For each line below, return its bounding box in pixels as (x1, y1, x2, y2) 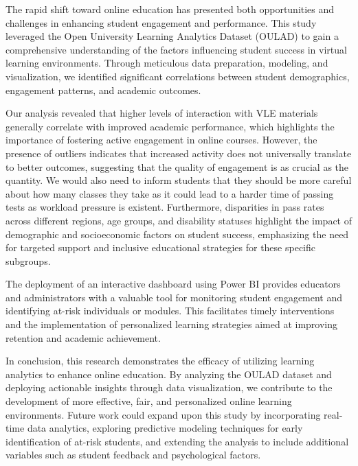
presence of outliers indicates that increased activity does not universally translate (5, 145, 352, 160)
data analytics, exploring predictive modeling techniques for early (27, 421, 303, 435)
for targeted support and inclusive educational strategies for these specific (5, 240, 315, 255)
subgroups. (5, 253, 51, 268)
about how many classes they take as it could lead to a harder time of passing (5, 186, 334, 200)
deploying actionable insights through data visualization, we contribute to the (5, 380, 333, 395)
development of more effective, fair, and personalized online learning (5, 394, 292, 408)
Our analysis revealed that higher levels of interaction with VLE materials (5, 106, 318, 120)
